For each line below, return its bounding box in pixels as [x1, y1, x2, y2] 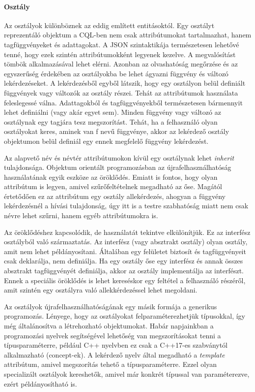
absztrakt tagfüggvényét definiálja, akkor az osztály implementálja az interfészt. [4, 265, 244, 276]
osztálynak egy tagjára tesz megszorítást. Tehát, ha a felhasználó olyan [4, 116, 218, 127]
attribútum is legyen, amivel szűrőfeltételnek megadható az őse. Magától [4, 181, 223, 192]
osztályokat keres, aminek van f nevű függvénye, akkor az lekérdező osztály [4, 126, 229, 136]
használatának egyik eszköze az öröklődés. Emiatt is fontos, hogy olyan [4, 171, 218, 182]
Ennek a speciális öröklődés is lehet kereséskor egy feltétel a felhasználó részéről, [4, 275, 246, 285]
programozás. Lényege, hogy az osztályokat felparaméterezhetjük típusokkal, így [4, 311, 245, 321]
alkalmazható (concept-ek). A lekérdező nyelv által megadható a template [4, 349, 225, 359]
